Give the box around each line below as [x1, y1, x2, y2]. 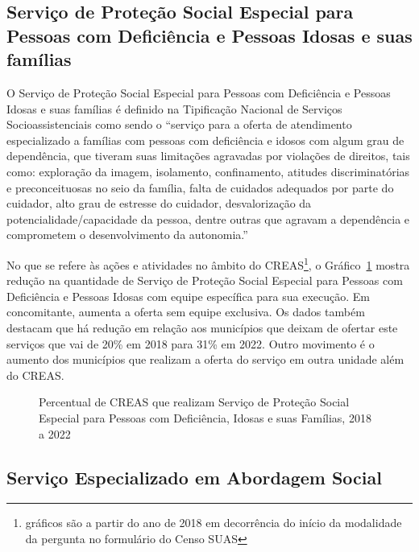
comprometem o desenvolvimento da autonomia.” [6, 226, 248, 243]
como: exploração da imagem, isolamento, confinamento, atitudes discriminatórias [6, 163, 410, 179]
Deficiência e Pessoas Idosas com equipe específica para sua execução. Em [6, 287, 371, 304]
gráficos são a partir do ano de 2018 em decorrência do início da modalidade [25, 514, 402, 531]
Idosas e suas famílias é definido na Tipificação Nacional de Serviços [6, 100, 342, 117]
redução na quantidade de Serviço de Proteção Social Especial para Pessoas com [6, 272, 403, 289]
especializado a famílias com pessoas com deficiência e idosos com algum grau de [6, 131, 404, 148]
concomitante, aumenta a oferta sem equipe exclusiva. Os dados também [6, 303, 365, 320]
